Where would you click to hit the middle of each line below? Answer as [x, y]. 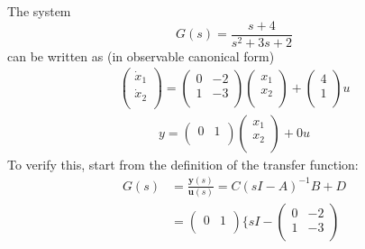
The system [39, 11]
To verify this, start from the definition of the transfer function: [183, 164]
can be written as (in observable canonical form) [141, 55]
